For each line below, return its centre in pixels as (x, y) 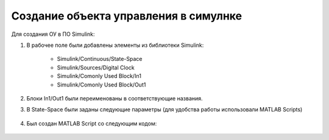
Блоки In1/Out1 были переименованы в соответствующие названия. (115, 98)
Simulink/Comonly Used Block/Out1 (101, 85)
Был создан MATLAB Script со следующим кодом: (92, 123)
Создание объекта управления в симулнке (127, 16)
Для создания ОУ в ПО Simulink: (53, 34)
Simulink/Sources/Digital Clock (96, 68)
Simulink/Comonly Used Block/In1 (99, 76)
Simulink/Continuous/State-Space (100, 59)
